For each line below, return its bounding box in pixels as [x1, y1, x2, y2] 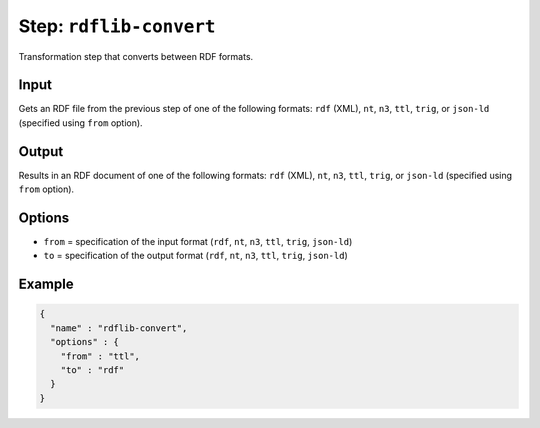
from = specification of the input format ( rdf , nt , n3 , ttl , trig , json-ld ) [43, 236, 353, 248]
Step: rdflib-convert [18, 15, 216, 37]
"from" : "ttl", [60, 350, 140, 362]
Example [18, 276, 74, 293]
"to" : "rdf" [60, 365, 125, 375]
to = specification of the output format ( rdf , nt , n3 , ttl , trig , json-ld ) [43, 250, 349, 262]
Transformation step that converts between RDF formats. [18, 50, 254, 62]
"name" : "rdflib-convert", [50, 322, 188, 334]
